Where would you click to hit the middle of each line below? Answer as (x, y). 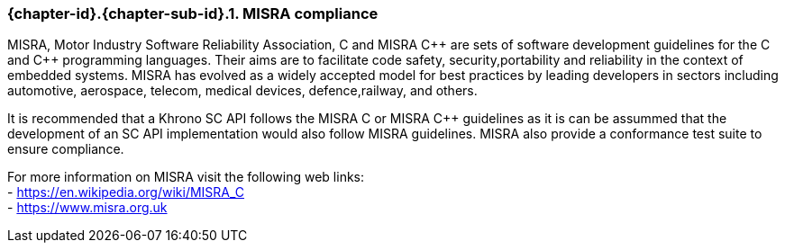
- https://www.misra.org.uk (87, 208)
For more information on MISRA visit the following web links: (186, 177)
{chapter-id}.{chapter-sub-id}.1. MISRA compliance (193, 13)
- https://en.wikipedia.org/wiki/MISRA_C (126, 192)
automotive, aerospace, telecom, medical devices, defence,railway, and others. (242, 91)
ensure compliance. (66, 149)
